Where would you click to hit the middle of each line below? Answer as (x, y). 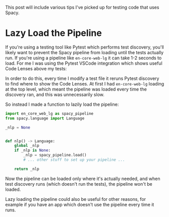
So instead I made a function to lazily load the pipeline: (62, 104)
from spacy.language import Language (45, 118)
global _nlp (27, 146)
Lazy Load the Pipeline (53, 33)
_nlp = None (18, 127)
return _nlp (27, 169)
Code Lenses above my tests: (36, 68)
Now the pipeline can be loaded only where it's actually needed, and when (83, 179)
